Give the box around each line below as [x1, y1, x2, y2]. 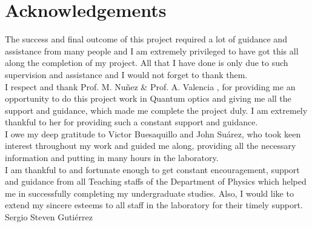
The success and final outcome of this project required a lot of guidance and [5, 33, 287, 45]
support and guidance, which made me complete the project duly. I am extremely [5, 104, 308, 116]
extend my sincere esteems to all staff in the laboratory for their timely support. [5, 199, 303, 211]
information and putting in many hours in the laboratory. [5, 151, 219, 164]
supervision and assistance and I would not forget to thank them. [5, 68, 248, 81]
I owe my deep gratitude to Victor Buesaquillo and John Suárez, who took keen [5, 127, 301, 140]
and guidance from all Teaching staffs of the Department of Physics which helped [5, 175, 307, 188]
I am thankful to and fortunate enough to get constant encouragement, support [5, 163, 300, 176]
